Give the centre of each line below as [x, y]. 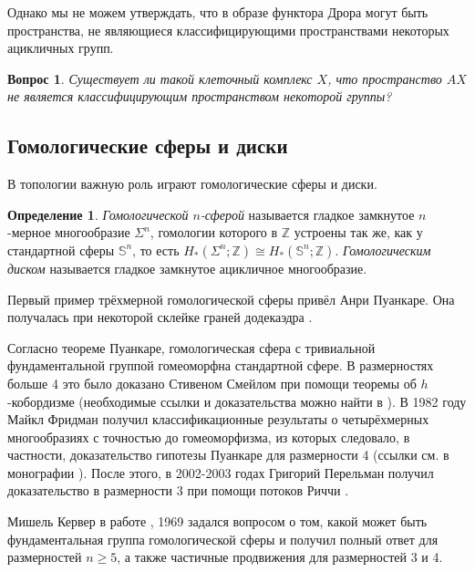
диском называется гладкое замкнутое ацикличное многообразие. [187, 268]
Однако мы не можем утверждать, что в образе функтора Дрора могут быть [218, 12]
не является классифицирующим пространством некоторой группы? [200, 96]
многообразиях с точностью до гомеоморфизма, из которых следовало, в [209, 437]
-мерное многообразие [69, 232]
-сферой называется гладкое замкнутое [307, 214]
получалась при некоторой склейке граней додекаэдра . [160, 317]
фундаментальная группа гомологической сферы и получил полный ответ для [223, 539]
